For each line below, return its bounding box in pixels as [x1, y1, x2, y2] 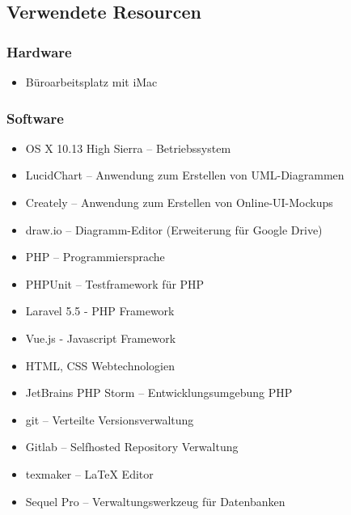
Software [6, 108, 64, 128]
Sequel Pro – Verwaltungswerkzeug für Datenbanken [25, 492, 285, 509]
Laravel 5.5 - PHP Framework [25, 302, 175, 319]
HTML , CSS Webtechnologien [25, 357, 175, 374]
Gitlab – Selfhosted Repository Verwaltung [25, 438, 239, 455]
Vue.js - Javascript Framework [25, 329, 176, 346]
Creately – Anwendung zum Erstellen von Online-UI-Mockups [25, 194, 333, 210]
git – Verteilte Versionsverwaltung [25, 411, 194, 428]
